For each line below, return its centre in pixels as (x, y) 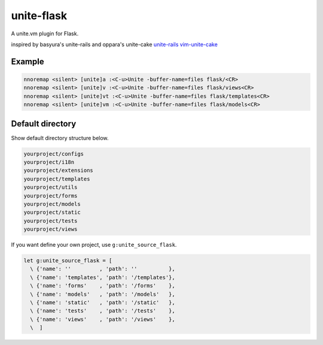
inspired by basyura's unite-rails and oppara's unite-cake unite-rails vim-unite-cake (114, 44)
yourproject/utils (51, 187)
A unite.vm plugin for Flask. (45, 34)
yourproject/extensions (59, 170)
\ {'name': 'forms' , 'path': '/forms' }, (103, 286)
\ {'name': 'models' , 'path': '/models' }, (103, 294)
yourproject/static (52, 212)
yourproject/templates (57, 179)
